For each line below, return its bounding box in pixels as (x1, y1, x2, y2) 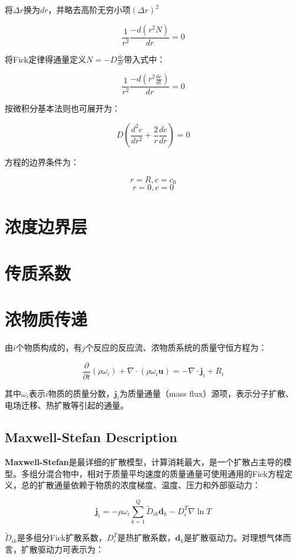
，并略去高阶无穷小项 (48, 4, 131, 15)
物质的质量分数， (48, 387, 114, 399)
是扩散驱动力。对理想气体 (184, 531, 283, 544)
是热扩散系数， (117, 531, 176, 544)
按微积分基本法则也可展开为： (5, 102, 120, 115)
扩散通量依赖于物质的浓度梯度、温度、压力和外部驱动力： (37, 479, 260, 491)
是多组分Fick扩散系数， (16, 531, 107, 544)
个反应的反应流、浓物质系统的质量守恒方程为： (85, 341, 267, 353)
